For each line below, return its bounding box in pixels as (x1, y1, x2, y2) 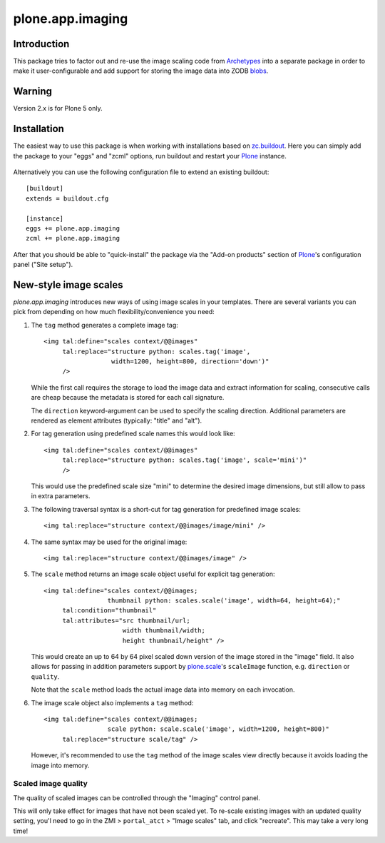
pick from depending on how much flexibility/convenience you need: (13, 308, 215, 316)
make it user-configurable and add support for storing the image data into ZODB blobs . (13, 66, 269, 75)
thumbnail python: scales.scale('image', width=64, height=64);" (107, 597, 341, 605)
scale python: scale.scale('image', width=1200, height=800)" (107, 725, 329, 733)
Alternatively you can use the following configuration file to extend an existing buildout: (13, 168, 269, 176)
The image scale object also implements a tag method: (31, 698, 194, 707)
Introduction (13, 38, 70, 50)
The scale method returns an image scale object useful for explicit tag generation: (31, 570, 275, 578)
